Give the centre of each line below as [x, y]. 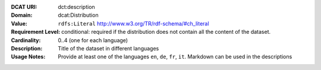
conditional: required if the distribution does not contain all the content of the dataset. [166, 32]
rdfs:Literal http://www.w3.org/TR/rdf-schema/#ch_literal [133, 23]
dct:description [76, 7]
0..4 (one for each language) [93, 40]
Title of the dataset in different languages [108, 48]
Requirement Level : [36, 32]
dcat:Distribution [78, 15]
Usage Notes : [28, 57]
